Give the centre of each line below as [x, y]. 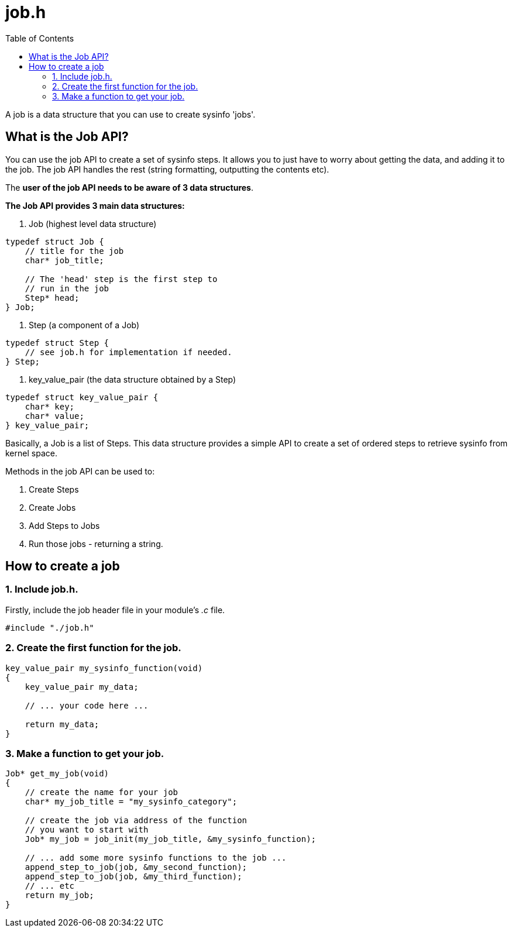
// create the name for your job [102, 792]
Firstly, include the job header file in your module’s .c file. [115, 610]
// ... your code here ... [87, 705]
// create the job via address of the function [136, 821]
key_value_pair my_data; [82, 687]
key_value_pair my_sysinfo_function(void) [104, 668]
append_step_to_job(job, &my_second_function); [136, 867]
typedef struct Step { [57, 343]
